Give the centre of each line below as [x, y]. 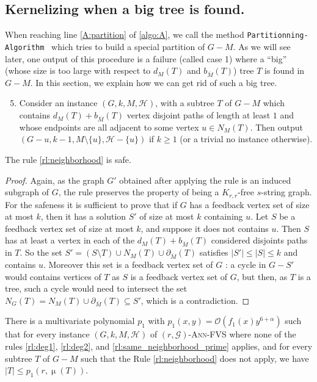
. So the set [41, 252]
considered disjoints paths [259, 240]
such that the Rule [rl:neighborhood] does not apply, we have [195, 358]
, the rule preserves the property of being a [139, 192]
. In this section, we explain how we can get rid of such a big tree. [154, 82]
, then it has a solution [83, 216]
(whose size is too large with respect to [78, 70]
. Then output [277, 127]
